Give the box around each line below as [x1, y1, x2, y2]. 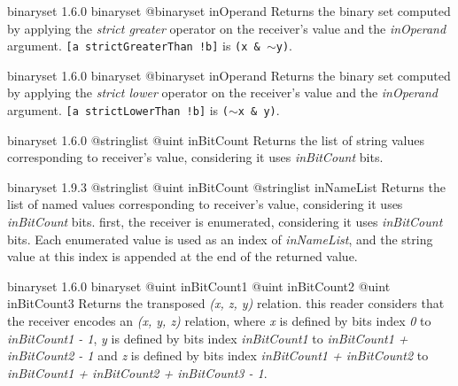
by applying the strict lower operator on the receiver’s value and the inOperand [7, 83, 438, 102]
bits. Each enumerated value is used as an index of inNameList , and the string [7, 229, 433, 248]
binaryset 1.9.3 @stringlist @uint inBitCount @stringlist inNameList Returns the [7, 177, 446, 196]
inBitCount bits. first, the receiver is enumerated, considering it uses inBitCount [7, 212, 443, 231]
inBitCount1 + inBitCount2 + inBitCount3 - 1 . [7, 363, 268, 382]
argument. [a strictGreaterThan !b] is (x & [7, 36, 260, 55]
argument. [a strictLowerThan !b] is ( [7, 101, 229, 120]
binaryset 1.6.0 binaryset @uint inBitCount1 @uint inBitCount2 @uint [7, 276, 391, 295]
